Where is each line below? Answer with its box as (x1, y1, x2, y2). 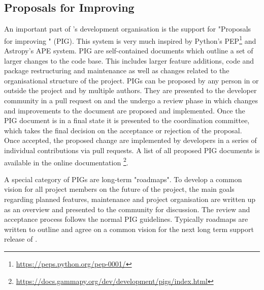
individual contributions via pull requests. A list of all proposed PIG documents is (4, 144, 260, 155)
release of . (4, 234, 38, 244)
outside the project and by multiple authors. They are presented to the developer (4, 85, 257, 96)
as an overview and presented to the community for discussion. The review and (4, 204, 250, 214)
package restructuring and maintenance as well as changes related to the (4, 65, 229, 76)
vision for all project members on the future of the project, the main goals (4, 184, 235, 194)
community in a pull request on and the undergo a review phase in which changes (4, 95, 258, 106)
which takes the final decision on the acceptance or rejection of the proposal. (4, 125, 242, 135)
